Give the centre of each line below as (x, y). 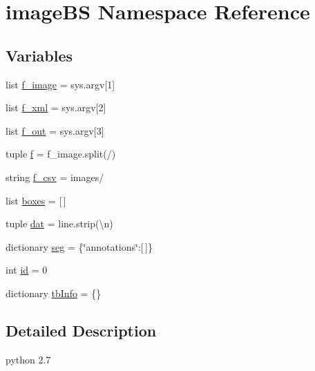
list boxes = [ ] (36, 200)
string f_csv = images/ (55, 177)
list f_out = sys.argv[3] (55, 130)
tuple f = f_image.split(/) (61, 154)
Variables (39, 55)
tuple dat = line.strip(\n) (59, 223)
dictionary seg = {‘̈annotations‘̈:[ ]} (79, 246)
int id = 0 (27, 270)
